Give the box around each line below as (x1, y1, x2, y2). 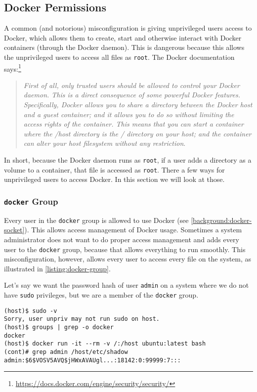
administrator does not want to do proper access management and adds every (4, 234, 239, 244)
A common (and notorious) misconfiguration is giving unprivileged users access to (4, 23, 252, 33)
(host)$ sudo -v (4, 307, 57, 314)
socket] (4, 224, 25, 235)
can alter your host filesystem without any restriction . (23, 138, 186, 148)
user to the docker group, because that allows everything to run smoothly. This (4, 244, 246, 254)
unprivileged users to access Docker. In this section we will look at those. (4, 174, 225, 184)
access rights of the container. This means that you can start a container (23, 119, 244, 129)
